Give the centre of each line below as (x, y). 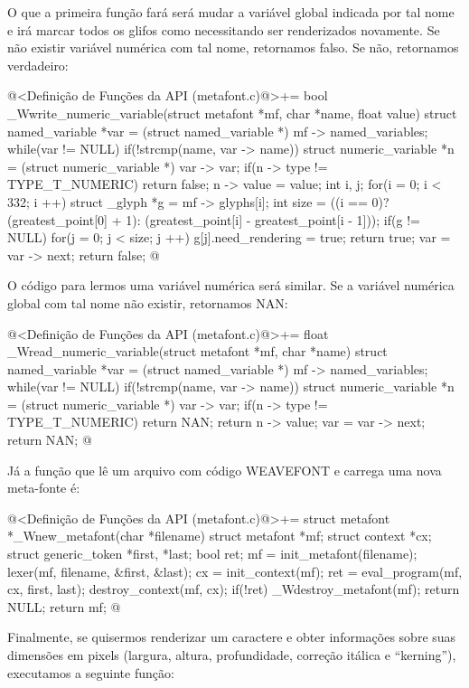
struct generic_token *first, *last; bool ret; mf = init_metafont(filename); (212, 554)
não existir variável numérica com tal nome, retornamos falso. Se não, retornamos (233, 47)
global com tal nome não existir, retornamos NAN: (148, 302)
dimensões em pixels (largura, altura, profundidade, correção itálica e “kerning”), (232, 655)
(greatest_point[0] (57, 219)
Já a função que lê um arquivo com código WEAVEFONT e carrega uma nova (225, 470)
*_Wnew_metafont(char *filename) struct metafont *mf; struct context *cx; (220, 536)
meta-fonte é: (44, 488)
